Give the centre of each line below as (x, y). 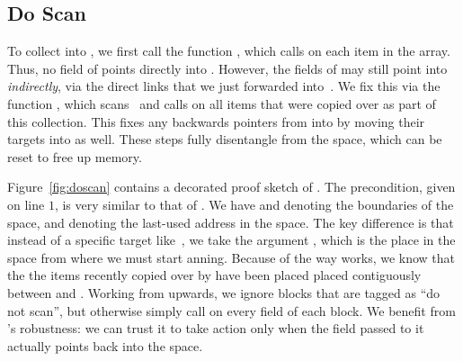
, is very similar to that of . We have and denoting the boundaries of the (254, 204)
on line (26, 204)
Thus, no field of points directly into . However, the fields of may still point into (227, 68)
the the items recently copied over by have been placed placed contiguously (214, 275)
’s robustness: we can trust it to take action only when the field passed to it (216, 328)
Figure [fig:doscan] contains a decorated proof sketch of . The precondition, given (231, 187)
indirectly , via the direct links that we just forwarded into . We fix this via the (224, 86)
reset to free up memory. (75, 156)
